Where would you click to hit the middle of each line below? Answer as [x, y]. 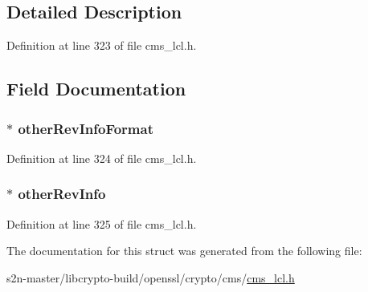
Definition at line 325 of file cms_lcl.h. [102, 223]
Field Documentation [96, 89]
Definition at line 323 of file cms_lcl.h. [102, 45]
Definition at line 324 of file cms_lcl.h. [102, 158]
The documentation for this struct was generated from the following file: [184, 251]
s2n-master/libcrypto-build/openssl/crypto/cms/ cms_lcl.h [151, 277]
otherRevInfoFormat [86, 128]
